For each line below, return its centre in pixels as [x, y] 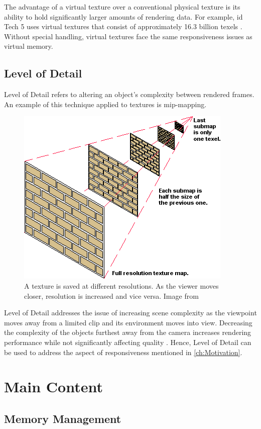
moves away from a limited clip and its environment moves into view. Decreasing [128, 322]
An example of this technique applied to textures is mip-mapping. [105, 104]
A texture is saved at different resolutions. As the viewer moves [121, 285]
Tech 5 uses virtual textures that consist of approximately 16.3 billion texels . [123, 26]
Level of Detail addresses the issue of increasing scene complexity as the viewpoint [130, 313]
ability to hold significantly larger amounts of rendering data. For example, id [123, 16]
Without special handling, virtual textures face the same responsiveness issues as [128, 36]
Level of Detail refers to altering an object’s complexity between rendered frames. [129, 94]
